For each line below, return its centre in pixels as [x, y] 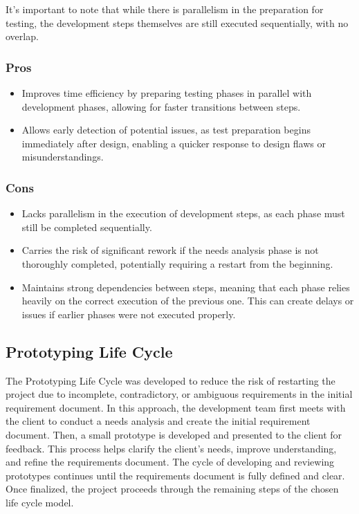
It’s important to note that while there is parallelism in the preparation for [165, 9]
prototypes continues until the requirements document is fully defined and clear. [175, 475]
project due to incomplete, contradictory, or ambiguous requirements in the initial [179, 394]
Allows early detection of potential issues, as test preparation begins [166, 130]
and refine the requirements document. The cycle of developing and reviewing [170, 462]
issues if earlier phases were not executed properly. [129, 314]
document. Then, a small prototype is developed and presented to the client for [174, 434]
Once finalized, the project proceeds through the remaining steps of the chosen [172, 489]
